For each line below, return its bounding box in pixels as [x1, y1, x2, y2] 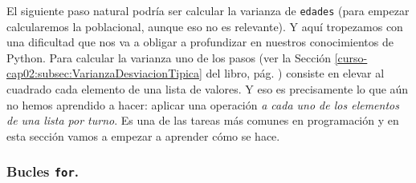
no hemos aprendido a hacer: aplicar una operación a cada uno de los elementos [6, 96, 399, 113]
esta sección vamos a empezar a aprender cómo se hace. [6, 127, 280, 144]
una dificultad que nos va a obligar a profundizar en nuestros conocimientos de [6, 34, 394, 50]
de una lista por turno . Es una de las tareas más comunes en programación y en [6, 112, 399, 129]
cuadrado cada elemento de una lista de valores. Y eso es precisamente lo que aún [6, 81, 409, 97]
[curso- [334, 49, 368, 66]
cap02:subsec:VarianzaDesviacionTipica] [6, 65, 202, 82]
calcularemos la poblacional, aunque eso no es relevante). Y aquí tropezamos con [6, 18, 403, 34]
